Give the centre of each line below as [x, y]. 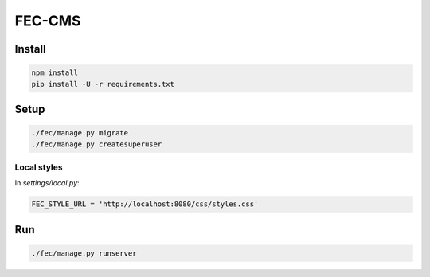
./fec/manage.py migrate [80, 133]
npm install [55, 73]
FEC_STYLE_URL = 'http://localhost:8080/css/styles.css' [145, 204]
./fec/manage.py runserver [84, 253]
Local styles [39, 167]
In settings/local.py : [47, 183]
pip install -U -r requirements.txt [103, 84]
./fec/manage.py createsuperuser [97, 144]
